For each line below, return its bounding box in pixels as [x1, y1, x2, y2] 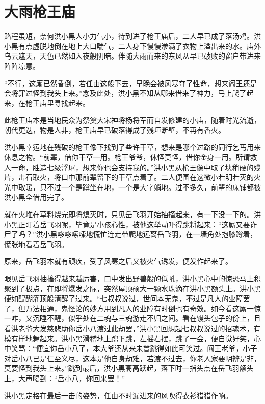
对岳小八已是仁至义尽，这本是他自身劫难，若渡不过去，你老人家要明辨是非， [4, 353, 261, 363]
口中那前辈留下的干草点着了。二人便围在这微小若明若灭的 [61, 172, 254, 182]
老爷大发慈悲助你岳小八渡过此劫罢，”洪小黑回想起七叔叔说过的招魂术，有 [18, 322, 261, 333]
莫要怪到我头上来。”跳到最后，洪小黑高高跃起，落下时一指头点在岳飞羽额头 [4, 363, 254, 373]
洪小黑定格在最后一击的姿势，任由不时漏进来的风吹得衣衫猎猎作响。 [4, 390, 232, 400]
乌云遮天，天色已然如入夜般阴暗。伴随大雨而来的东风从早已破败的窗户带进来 [4, 50, 261, 61]
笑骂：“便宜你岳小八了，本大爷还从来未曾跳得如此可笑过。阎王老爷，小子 [11, 343, 257, 354]
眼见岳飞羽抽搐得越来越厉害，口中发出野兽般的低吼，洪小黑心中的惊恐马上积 [4, 273, 261, 283]
